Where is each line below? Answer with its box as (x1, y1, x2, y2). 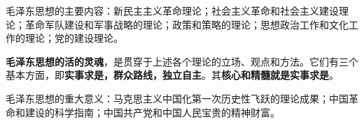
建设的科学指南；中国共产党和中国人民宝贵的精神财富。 (24, 104, 280, 119)
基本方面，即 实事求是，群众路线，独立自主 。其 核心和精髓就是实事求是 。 (6, 68, 339, 82)
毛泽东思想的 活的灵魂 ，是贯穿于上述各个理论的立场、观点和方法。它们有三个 (6, 54, 358, 68)
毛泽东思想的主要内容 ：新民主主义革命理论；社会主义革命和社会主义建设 (6, 3, 339, 17)
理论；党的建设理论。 (24, 31, 123, 45)
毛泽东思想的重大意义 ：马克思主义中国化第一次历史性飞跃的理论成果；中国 (6, 91, 349, 105)
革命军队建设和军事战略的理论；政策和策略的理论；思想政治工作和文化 (24, 17, 349, 31)
